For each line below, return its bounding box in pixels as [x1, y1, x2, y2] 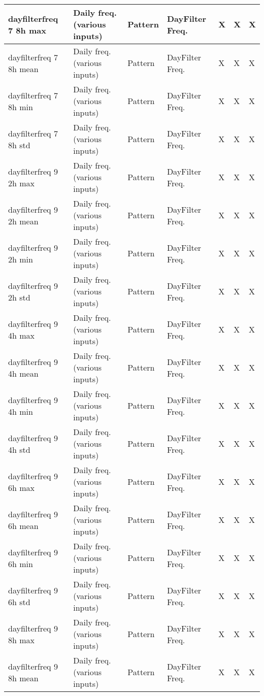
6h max [8, 481, 35, 493]
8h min [8, 101, 33, 113]
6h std [8, 595, 30, 608]
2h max [8, 177, 35, 189]
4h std [8, 443, 30, 455]
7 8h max [8, 24, 46, 36]
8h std [8, 139, 30, 151]
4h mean [8, 367, 39, 379]
